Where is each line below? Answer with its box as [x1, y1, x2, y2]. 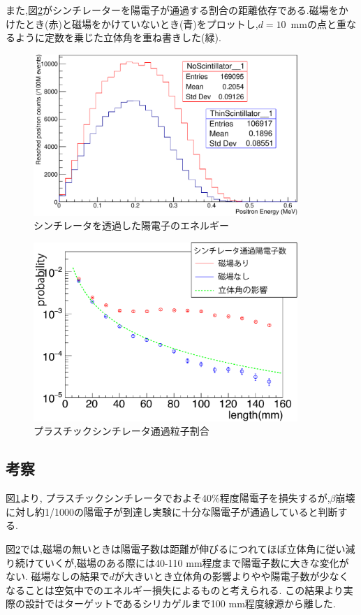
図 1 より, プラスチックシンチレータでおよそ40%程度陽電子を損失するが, [6, 491, 330, 505]
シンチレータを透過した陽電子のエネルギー [34, 218, 229, 233]
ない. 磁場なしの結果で [6, 569, 110, 584]
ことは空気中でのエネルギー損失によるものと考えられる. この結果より [24, 582, 344, 597]
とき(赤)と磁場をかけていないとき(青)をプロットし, [24, 16, 258, 31]
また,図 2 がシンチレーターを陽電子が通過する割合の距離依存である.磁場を [6, 3, 339, 17]
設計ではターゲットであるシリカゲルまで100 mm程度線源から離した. [24, 596, 336, 611]
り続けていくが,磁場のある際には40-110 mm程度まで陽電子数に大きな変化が [6, 555, 349, 570]
